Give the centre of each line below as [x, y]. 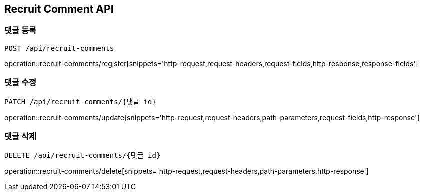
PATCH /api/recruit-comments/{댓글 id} [80, 102]
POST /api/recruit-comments [59, 48]
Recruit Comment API [59, 9]
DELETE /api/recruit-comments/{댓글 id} [82, 156]
